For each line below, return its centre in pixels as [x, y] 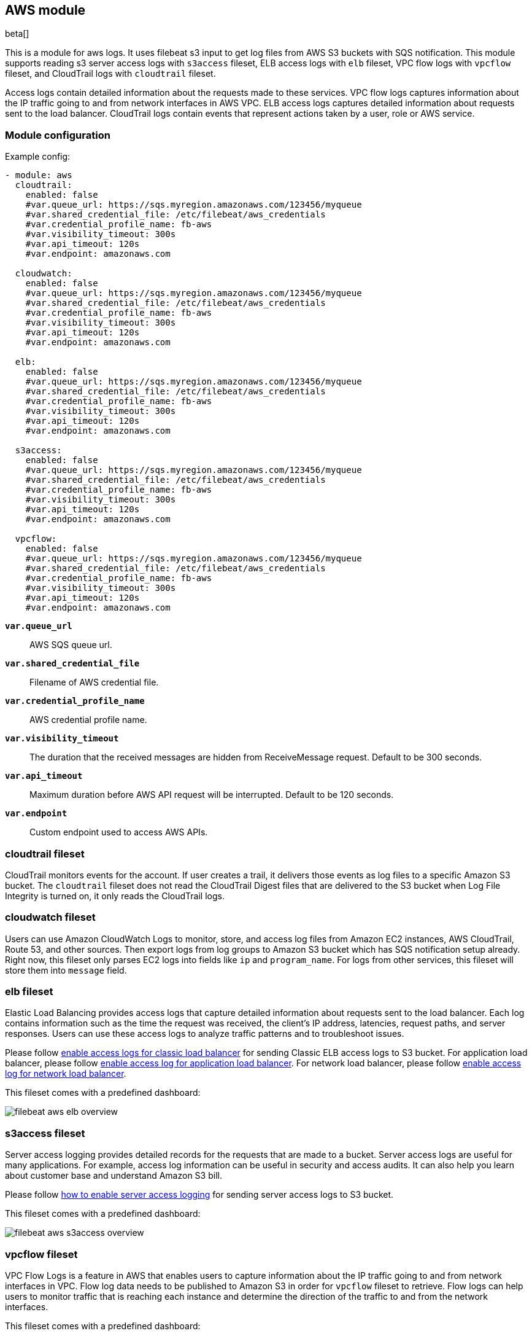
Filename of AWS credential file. [94, 682]
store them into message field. [66, 970]
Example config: [38, 157]
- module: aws [39, 175]
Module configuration [58, 135]
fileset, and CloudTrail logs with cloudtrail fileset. [110, 74]
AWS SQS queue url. [71, 645]
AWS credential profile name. [88, 720]
